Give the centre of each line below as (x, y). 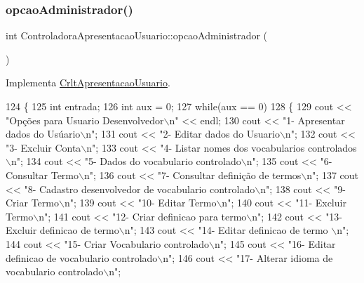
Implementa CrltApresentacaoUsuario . (88, 83)
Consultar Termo (42, 175)
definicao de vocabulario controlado (82, 257)
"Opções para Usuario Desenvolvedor (85, 120)
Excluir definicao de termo (62, 230)
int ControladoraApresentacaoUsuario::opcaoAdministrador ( (137, 35)
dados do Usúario (43, 134)
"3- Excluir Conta (43, 147)
